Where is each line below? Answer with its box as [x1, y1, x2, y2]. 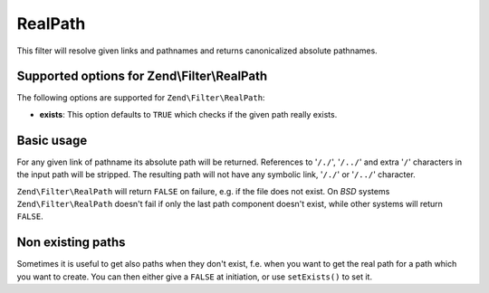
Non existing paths [16, 235, 126, 250]
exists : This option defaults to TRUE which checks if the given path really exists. [39, 109, 338, 119]
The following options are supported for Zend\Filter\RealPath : [16, 92, 265, 103]
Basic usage [16, 132, 88, 148]
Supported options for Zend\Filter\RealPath [16, 69, 267, 84]
